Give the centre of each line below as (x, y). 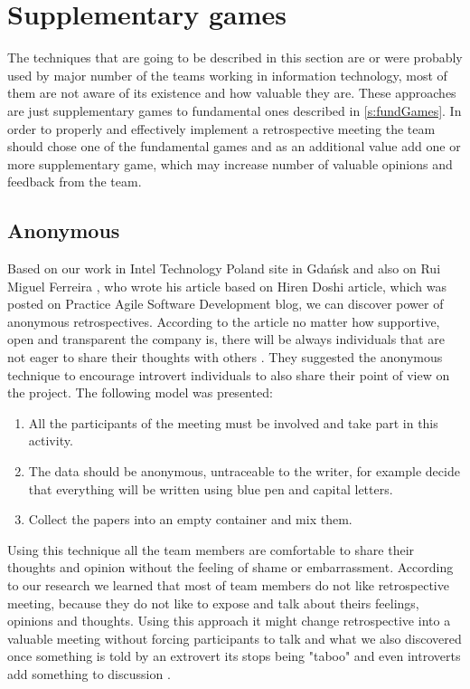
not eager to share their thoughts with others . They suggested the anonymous (225, 357)
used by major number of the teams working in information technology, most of (227, 75)
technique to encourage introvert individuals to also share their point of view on (229, 374)
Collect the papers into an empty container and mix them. (190, 519)
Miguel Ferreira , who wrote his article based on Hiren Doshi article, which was (227, 286)
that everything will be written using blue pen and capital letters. (211, 488)
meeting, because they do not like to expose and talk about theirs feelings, (213, 603)
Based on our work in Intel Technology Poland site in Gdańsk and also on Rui (224, 268)
